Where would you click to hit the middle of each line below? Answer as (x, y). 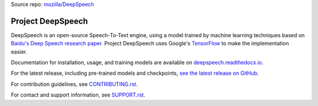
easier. (19, 52)
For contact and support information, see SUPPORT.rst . (78, 95)
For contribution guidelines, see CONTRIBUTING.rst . (74, 84)
